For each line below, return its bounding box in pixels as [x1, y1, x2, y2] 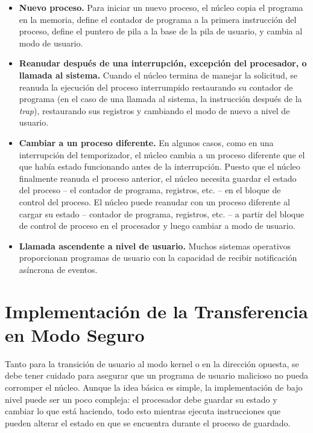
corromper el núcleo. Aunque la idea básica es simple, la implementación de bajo [5, 380, 303, 393]
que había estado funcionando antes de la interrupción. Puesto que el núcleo [19, 160, 300, 173]
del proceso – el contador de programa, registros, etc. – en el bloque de [19, 184, 281, 196]
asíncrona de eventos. [19, 263, 98, 275]
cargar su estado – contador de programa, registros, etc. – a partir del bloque [19, 207, 305, 220]
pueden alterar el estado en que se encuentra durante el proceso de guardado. [5, 416, 291, 429]
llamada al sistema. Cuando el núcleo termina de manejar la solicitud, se [19, 68, 297, 81]
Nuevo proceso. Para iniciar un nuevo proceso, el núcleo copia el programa [19, 1, 303, 13]
